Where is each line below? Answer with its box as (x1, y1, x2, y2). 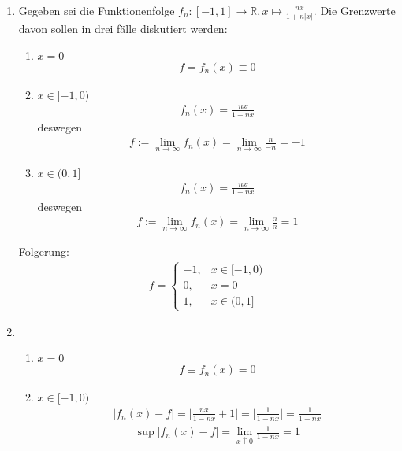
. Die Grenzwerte (313, 2, 396, 18)
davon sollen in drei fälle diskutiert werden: (18, 20, 228, 37)
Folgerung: (18, 243, 69, 260)
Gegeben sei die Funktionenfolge (18, 2, 175, 18)
